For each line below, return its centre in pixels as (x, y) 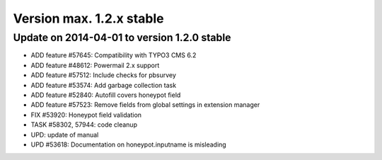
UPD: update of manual (65, 135)
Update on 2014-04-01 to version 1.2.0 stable (122, 38)
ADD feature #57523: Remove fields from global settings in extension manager (145, 105)
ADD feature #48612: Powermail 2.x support (95, 65)
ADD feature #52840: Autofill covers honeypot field (106, 95)
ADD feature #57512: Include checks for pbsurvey (104, 75)
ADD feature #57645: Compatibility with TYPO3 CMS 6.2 (114, 55)
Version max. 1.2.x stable (88, 18)
